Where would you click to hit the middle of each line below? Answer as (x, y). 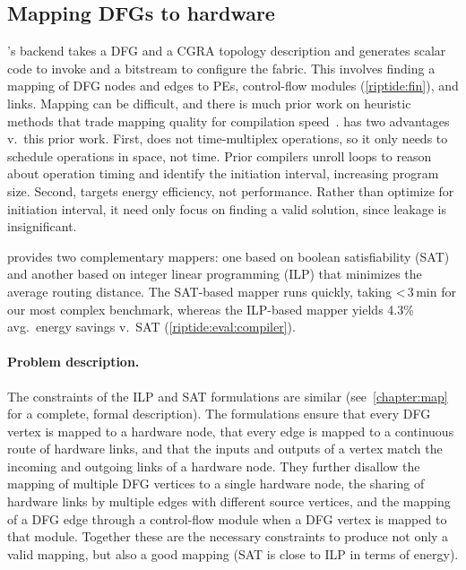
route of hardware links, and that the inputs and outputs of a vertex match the (225, 449)
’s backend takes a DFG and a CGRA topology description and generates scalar (227, 51)
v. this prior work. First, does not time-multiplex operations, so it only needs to (228, 138)
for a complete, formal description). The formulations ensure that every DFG (219, 414)
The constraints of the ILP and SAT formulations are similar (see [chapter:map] (228, 396)
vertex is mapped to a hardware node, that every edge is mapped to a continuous (231, 431)
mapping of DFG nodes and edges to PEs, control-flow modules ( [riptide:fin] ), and (233, 86)
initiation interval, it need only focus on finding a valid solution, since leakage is (227, 208)
